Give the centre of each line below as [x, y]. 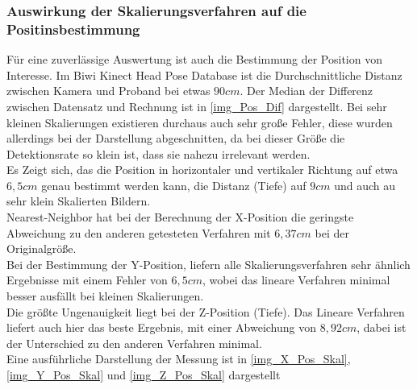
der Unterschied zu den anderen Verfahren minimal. [134, 343]
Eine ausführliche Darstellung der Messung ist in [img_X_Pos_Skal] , [179, 359]
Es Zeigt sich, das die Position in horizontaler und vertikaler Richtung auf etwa [202, 170]
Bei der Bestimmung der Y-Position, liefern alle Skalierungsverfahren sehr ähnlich [208, 264]
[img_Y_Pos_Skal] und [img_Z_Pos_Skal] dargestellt [144, 375]
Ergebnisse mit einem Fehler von [87, 280]
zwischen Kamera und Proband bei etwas [108, 91]
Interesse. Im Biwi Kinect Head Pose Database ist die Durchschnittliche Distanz [204, 74]
